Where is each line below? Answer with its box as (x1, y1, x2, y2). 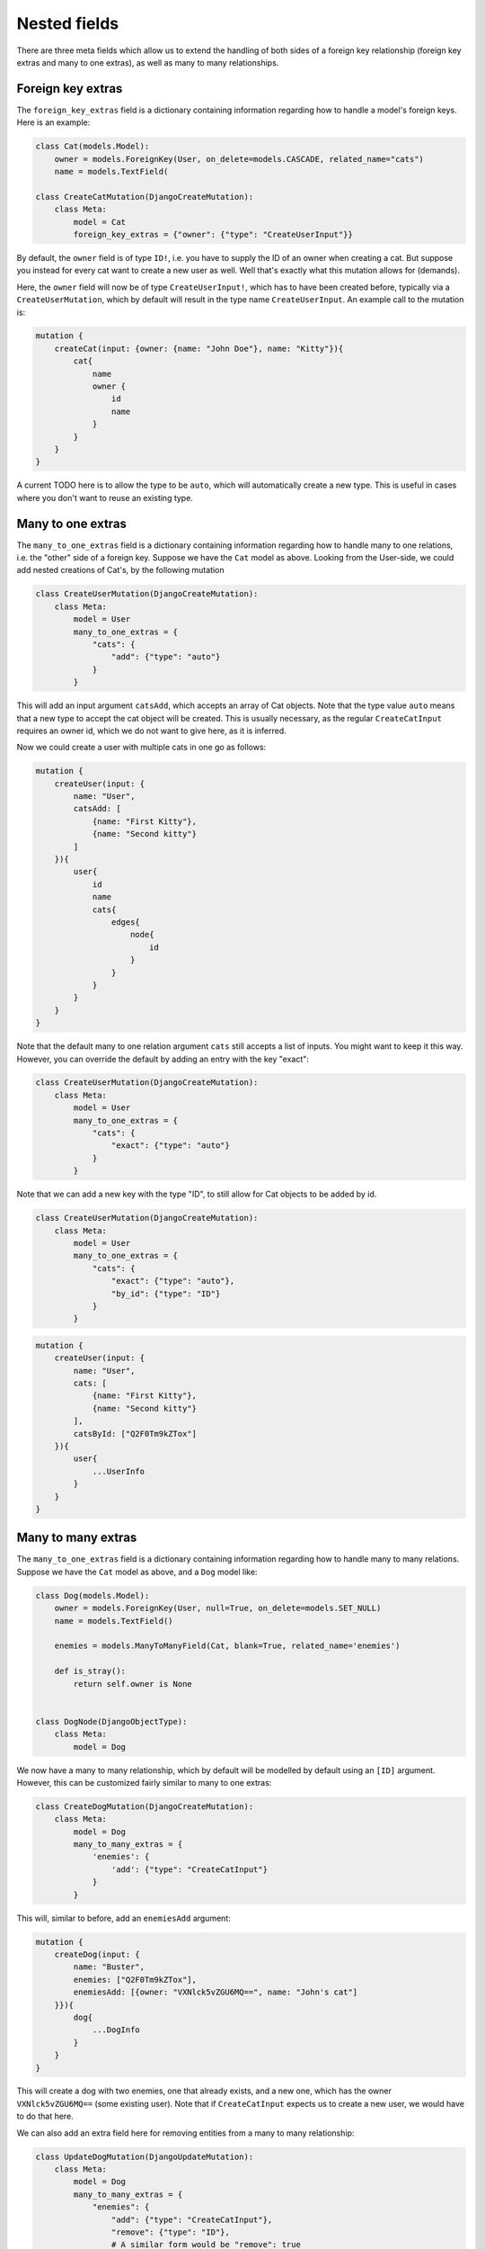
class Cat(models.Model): (35, 141, 150, 152)
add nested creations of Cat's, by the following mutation (16, 565, 225, 576)
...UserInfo (92, 1466, 145, 1476)
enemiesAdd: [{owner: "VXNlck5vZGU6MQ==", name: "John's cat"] (73, 1987, 358, 1997)
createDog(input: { (54, 1949, 141, 1959)
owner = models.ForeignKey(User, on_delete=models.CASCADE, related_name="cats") (54, 154, 424, 164)
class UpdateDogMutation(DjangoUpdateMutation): (35, 2151, 254, 2162)
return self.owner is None (73, 1679, 192, 1689)
